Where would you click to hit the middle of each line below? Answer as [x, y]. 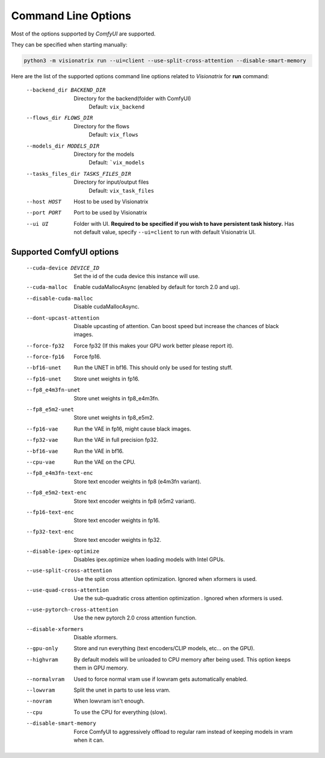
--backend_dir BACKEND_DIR [66, 90]
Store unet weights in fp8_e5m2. [114, 418]
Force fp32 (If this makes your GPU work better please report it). [154, 346]
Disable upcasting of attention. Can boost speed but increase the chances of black [176, 326]
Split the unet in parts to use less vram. [122, 690]
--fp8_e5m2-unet [50, 410]
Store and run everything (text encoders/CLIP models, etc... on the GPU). [164, 648]
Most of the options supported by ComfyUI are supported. [83, 34]
